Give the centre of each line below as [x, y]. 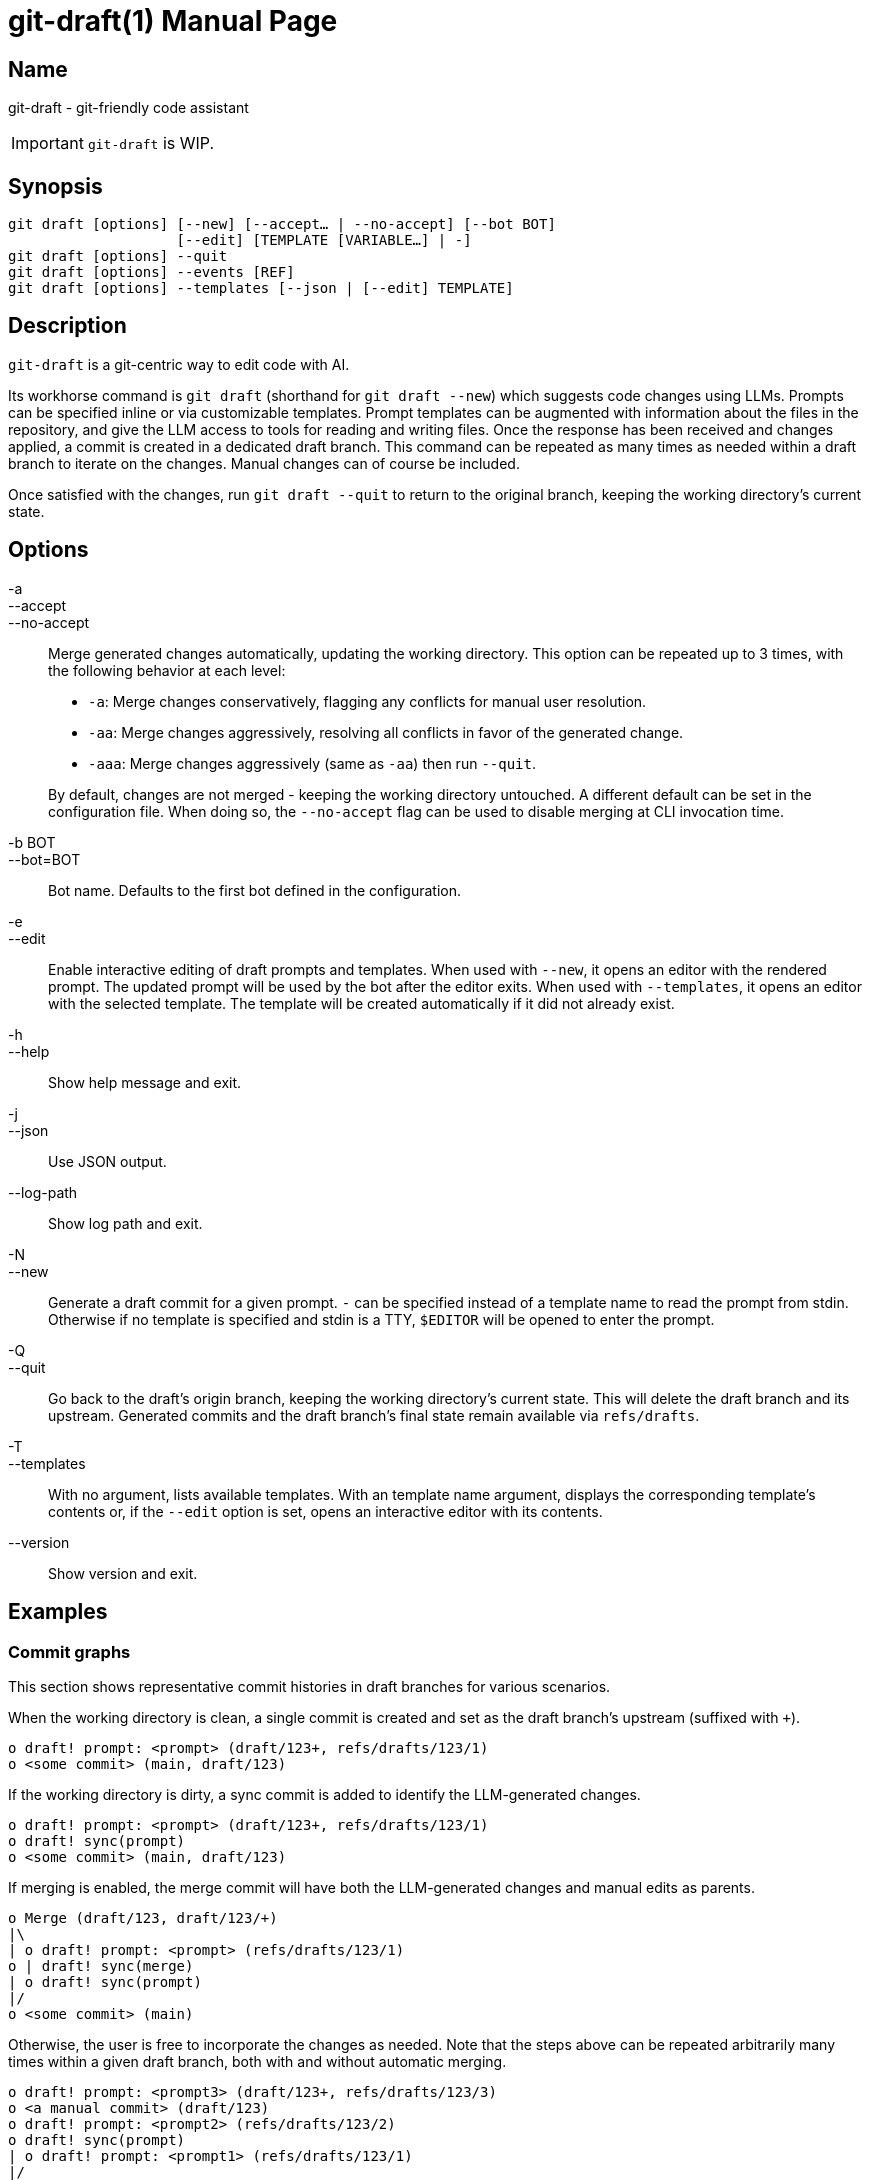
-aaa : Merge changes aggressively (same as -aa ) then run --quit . [312, 763]
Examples [58, 1612]
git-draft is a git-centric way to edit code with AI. [179, 364]
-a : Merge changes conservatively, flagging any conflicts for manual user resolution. [367, 701]
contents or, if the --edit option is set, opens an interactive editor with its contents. [325, 1511]
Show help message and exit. [145, 1082]
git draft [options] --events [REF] [151, 272]
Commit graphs [69, 1651]
